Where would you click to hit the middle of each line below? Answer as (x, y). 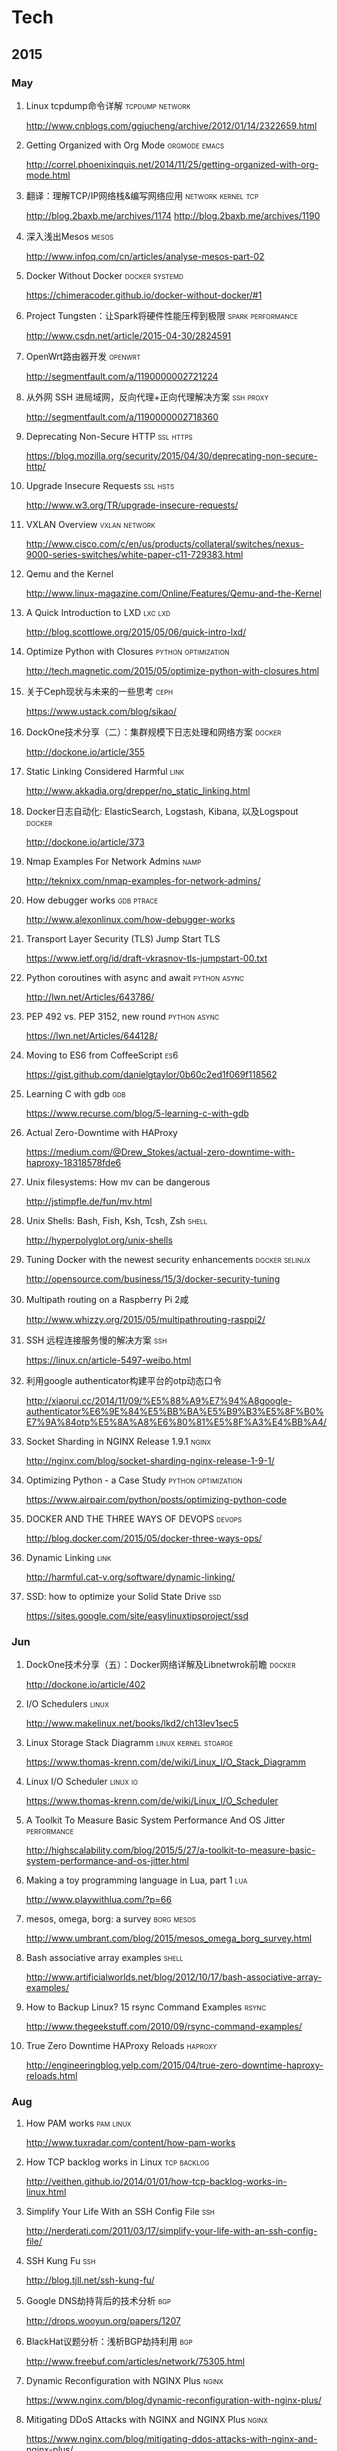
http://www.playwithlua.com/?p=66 (99, 1900)
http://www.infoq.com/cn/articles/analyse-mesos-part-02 (145, 256)
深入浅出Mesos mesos (69, 236)
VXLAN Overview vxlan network (90, 524)
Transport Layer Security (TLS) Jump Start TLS (123, 938)
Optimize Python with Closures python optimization (127, 651)
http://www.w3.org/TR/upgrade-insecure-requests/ (132, 505)
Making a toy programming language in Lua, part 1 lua (136, 1880)
